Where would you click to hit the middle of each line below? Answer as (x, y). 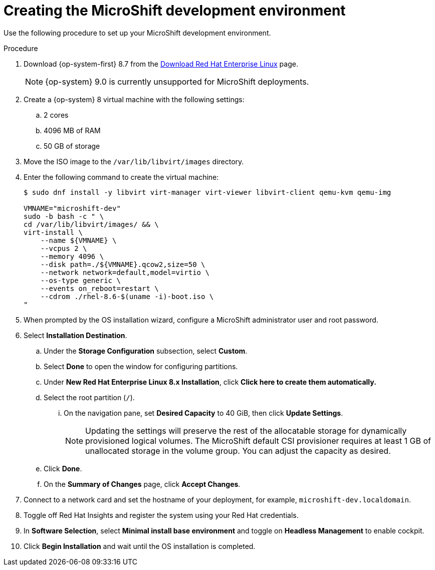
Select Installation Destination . (75, 335)
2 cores (56, 115)
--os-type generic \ (80, 280)
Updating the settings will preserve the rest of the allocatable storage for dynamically (246, 431)
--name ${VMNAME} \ (78, 240)
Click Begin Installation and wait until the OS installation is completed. (140, 546)
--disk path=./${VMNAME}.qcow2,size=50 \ (123, 264)
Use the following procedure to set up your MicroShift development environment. (137, 33)
